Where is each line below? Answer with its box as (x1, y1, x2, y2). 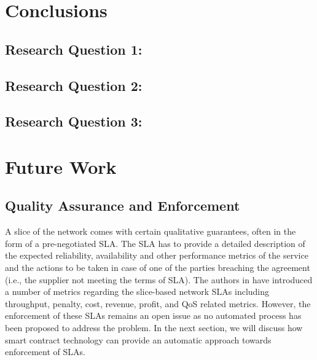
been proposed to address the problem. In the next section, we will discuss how (5, 321, 303, 334)
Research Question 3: (5, 112, 143, 131)
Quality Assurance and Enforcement (5, 196, 240, 215)
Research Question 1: (5, 39, 143, 58)
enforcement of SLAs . (5, 345, 85, 358)
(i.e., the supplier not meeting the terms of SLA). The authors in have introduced (5, 273, 313, 286)
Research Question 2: (5, 76, 143, 95)
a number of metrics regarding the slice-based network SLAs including (5, 285, 270, 298)
